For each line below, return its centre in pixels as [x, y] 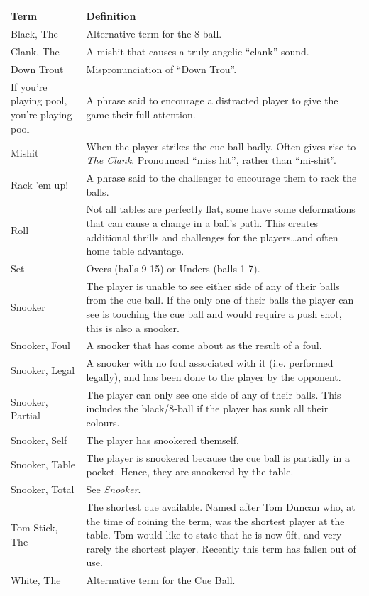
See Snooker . [114, 489]
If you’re [29, 86]
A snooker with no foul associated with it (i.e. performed [210, 363]
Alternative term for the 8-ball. [154, 34]
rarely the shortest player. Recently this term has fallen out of [221, 548]
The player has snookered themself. [163, 440]
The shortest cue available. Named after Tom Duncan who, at [221, 506]
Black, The [34, 34]
